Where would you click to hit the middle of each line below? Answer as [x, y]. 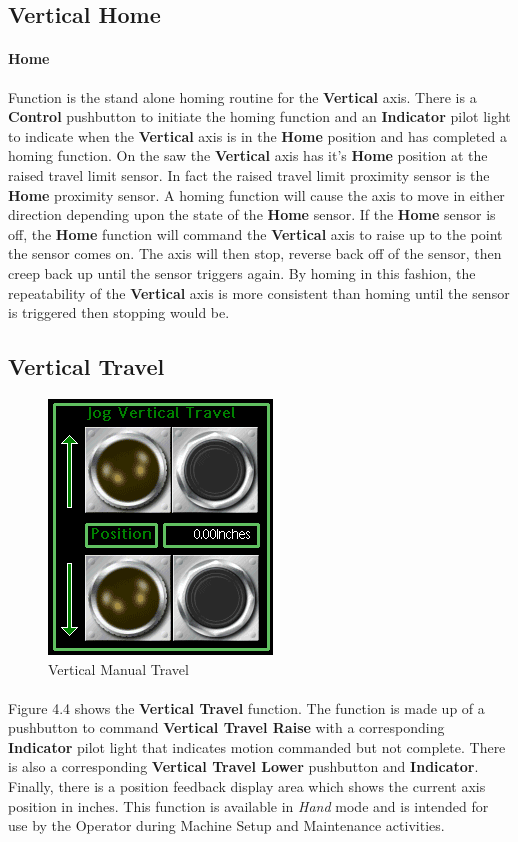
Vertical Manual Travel [118, 668]
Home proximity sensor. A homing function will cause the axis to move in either [256, 194]
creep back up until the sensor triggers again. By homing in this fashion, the [242, 272]
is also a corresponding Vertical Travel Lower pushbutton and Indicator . [243, 766]
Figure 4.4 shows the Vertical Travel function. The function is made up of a [246, 707]
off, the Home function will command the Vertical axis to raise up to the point [255, 233]
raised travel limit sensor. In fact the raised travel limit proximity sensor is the [249, 174]
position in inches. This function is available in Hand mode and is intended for [248, 805]
